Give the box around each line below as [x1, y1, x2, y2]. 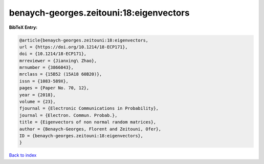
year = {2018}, [19, 92, 56, 98]
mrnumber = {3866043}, [19, 65, 74, 70]
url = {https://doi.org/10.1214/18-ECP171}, [19, 44, 128, 50]
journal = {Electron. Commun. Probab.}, [19, 112, 117, 118]
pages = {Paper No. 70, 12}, [19, 85, 89, 91]
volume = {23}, [19, 99, 56, 104]
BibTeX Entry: [9, 24, 38, 30]
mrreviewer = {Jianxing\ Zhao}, [19, 58, 97, 63]
